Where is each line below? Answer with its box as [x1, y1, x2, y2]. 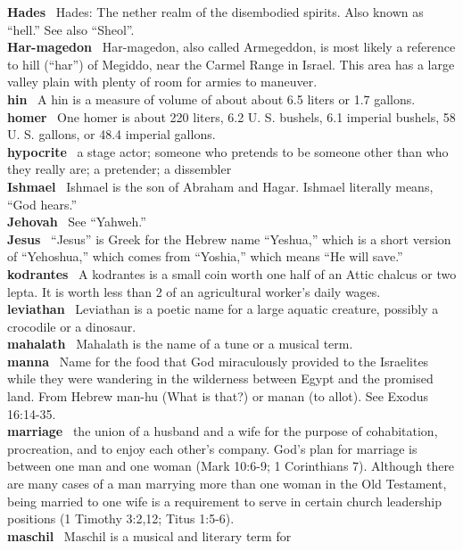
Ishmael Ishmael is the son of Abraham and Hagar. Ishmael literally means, [7, 177, 434, 195]
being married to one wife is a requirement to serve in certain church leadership [7, 491, 442, 510]
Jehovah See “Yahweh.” [7, 212, 146, 231]
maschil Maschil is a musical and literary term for [7, 526, 292, 545]
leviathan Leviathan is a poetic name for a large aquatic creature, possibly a [7, 300, 439, 318]
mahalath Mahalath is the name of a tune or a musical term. [7, 334, 353, 353]
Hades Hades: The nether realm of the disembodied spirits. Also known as [7, 3, 424, 21]
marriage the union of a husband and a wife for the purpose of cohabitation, [7, 422, 438, 440]
